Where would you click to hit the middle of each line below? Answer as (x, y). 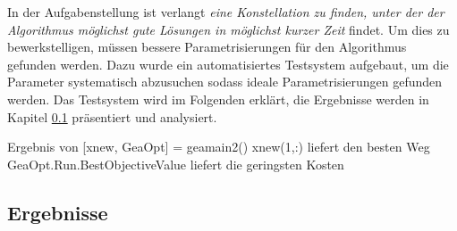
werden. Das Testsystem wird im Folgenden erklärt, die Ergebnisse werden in (218, 99)
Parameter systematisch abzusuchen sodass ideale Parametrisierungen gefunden (225, 82)
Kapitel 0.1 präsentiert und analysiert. (112, 116)
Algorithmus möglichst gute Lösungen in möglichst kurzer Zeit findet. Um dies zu (228, 29)
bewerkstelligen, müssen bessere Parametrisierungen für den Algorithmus (207, 47)
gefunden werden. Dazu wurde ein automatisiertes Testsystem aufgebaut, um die (228, 64)
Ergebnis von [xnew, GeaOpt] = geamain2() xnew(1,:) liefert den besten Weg (219, 147)
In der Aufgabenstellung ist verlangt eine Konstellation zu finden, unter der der (226, 12)
